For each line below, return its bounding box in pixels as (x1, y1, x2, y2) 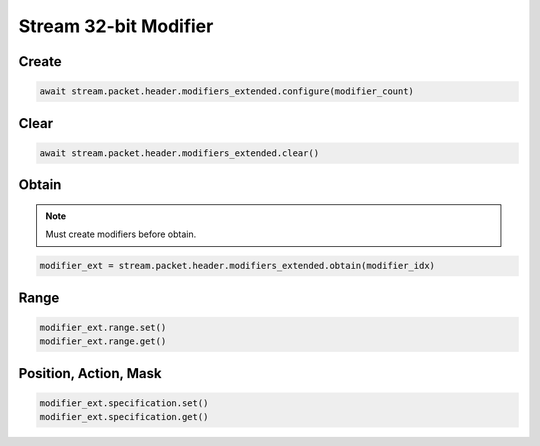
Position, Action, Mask (18, 365, 162, 382)
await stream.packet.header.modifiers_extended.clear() (39, 147, 320, 159)
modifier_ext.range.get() (39, 336, 167, 347)
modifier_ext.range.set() (39, 321, 167, 333)
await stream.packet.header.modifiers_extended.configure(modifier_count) (39, 86, 415, 97)
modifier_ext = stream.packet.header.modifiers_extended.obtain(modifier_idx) (39, 260, 435, 272)
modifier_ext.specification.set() (39, 397, 209, 409)
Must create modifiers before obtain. (45, 228, 197, 240)
